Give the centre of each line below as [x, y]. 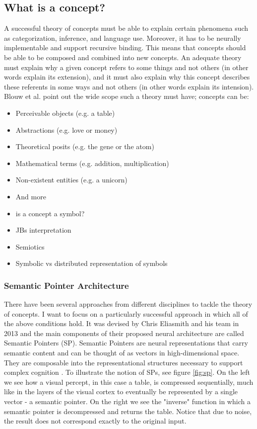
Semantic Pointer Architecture [66, 285]
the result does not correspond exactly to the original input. [95, 421]
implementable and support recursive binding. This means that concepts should [125, 47]
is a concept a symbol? [50, 213]
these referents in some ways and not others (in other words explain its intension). [129, 86]
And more [31, 196]
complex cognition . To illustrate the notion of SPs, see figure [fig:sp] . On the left [127, 372]
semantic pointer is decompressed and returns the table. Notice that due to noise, [128, 411]
